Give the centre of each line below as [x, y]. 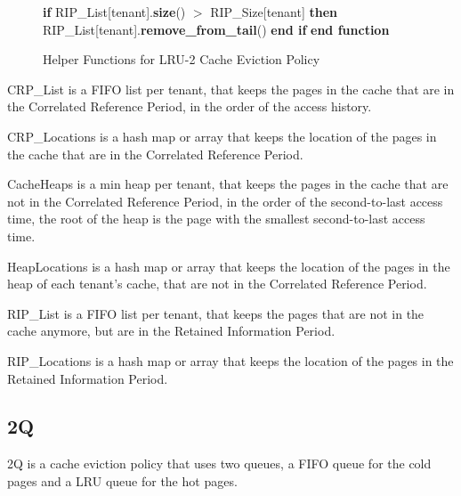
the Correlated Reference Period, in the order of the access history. [190, 106]
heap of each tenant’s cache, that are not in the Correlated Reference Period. [217, 284]
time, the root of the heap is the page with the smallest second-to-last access [216, 219]
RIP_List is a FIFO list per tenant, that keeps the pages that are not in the [216, 313]
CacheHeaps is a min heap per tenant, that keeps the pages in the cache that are [228, 184]
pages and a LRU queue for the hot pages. [122, 480]
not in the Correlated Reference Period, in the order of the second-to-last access [225, 201]
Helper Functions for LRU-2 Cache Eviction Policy [182, 59]
